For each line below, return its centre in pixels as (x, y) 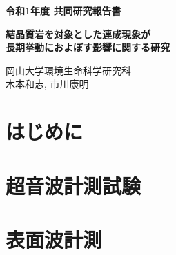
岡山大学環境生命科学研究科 (68, 70)
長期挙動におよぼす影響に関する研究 (88, 47)
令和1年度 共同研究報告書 (63, 10)
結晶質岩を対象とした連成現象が (78, 33)
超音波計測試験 (74, 185)
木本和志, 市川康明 (47, 84)
